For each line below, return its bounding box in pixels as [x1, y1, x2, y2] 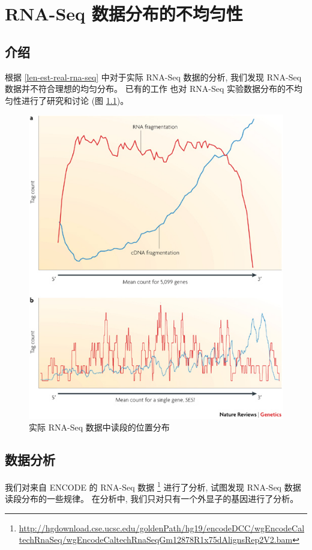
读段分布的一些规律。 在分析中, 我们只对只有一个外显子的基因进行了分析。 [5, 492, 299, 505]
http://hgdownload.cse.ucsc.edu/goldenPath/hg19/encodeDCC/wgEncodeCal [19, 521, 305, 534]
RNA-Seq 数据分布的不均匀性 [5, 1, 243, 26]
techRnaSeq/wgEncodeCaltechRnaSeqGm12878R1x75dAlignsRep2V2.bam [19, 533, 293, 546]
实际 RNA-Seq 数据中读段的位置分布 [29, 421, 170, 434]
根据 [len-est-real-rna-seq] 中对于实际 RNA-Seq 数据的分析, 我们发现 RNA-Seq [5, 70, 302, 83]
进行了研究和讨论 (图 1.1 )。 [21, 94, 129, 106]
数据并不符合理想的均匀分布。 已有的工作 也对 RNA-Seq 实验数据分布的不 [5, 82, 295, 95]
